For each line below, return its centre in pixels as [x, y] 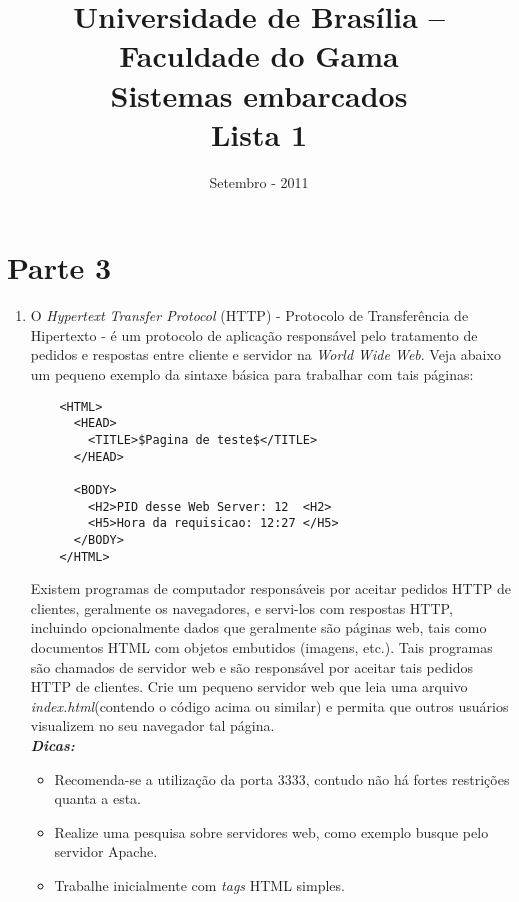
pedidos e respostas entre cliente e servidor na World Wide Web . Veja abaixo [265, 354]
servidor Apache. [106, 851]
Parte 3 [59, 267]
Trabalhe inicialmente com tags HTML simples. [199, 884]
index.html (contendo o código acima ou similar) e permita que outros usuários [269, 705]
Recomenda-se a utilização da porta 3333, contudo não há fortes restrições [282, 778]
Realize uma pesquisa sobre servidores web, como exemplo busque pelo [271, 831]
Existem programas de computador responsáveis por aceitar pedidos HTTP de [270, 588]
